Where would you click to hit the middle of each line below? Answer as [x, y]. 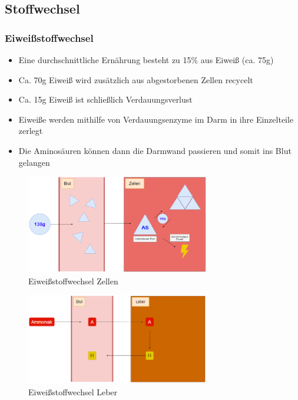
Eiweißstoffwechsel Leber [73, 391]
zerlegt [31, 131]
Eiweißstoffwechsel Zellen [73, 281]
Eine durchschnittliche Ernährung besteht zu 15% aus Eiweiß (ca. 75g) [146, 60]
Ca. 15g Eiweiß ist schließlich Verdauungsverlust [105, 99]
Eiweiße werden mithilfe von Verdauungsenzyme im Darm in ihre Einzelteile [156, 119]
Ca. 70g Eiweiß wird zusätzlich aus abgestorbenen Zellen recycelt [136, 79]
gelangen [34, 162]
